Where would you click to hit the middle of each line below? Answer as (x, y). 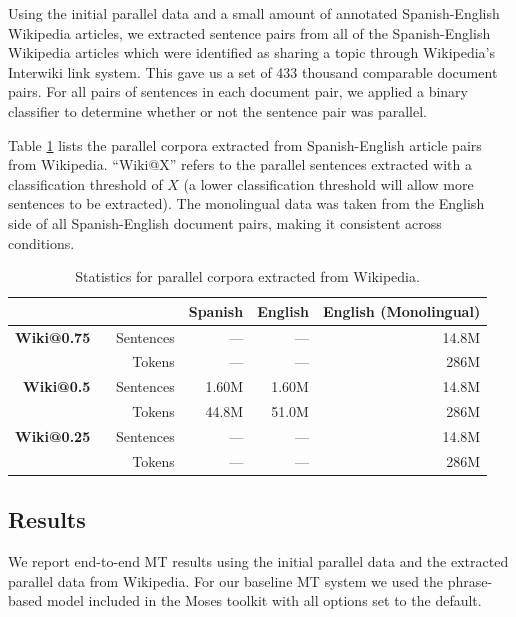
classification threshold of (85, 183)
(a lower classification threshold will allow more (328, 183)
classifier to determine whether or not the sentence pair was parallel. (217, 110)
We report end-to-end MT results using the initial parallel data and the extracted (258, 561)
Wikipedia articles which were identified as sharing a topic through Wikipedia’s (252, 52)
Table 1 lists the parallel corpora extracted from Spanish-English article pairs (245, 144)
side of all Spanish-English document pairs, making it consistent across (225, 222)
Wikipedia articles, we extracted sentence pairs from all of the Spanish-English (249, 32)
